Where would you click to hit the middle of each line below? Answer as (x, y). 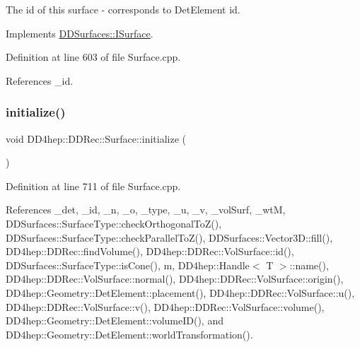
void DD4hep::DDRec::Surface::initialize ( (96, 138)
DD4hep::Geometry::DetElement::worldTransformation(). (129, 334)
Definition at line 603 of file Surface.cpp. (93, 57)
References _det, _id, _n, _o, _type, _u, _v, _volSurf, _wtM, (146, 210)
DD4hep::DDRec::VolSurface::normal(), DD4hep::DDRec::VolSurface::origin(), (175, 279)
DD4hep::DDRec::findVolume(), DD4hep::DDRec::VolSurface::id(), (150, 251)
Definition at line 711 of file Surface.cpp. (93, 186)
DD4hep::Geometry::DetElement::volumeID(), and (115, 320)
